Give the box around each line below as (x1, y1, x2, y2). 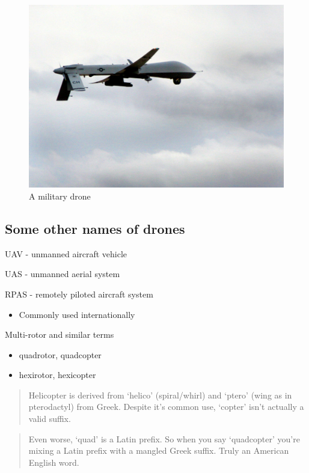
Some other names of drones (5, 219, 185, 237)
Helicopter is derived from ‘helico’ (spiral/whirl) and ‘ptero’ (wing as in (28, 388, 292, 401)
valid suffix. (28, 412, 71, 425)
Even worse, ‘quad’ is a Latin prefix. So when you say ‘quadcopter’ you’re (28, 432, 300, 445)
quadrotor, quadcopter (19, 348, 102, 361)
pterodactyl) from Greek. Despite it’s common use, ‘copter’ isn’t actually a (28, 400, 304, 413)
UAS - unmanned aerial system (5, 267, 120, 280)
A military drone (29, 189, 91, 202)
